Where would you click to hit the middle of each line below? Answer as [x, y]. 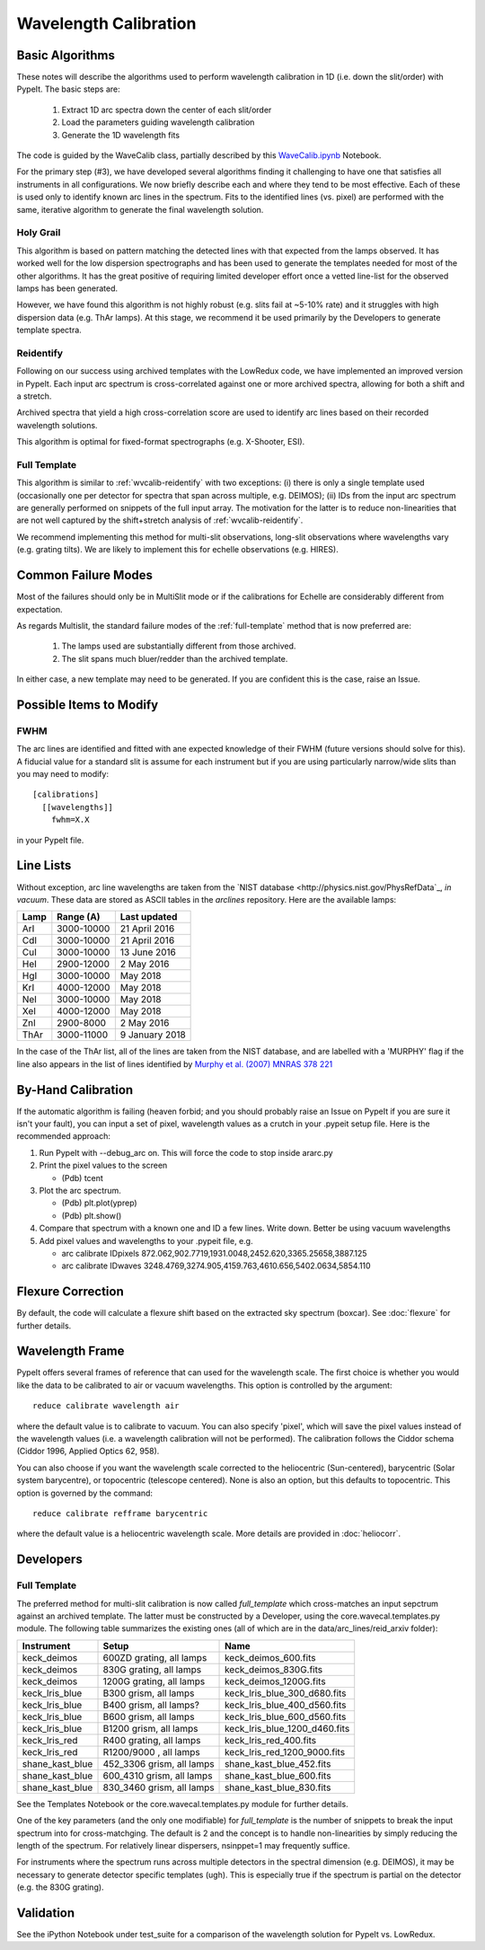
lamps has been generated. [67, 288]
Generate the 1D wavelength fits [120, 135]
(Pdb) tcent [82, 1178]
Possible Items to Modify [88, 705]
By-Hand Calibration [75, 1090]
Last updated [149, 917]
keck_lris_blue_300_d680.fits [286, 1693]
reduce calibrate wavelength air [106, 1406]
